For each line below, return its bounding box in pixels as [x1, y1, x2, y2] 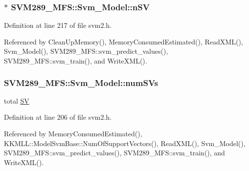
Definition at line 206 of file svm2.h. [4, 112, 112, 122]
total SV [4, 95, 29, 106]
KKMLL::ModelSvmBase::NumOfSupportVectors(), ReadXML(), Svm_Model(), [4, 138, 246, 148]
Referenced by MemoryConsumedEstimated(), [4, 128, 142, 138]
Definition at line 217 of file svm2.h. [4, 20, 112, 30]
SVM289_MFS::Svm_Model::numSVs [4, 76, 158, 88]
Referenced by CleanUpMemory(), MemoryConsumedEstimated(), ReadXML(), [4, 36, 243, 46]
